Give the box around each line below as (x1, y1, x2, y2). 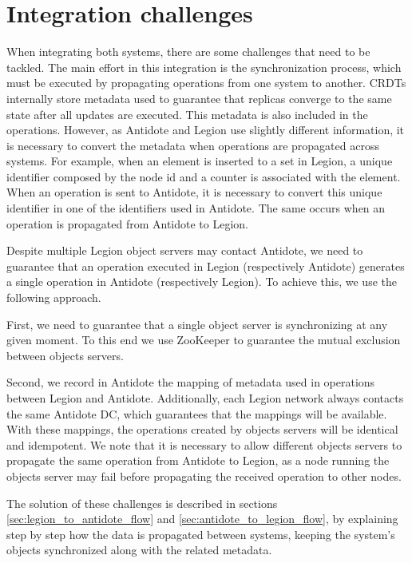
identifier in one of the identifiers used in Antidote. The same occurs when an (6, 200, 386, 216)
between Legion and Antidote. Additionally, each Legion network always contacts (6, 390, 404, 406)
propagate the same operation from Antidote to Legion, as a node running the (6, 452, 390, 469)
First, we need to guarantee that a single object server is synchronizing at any (6, 315, 388, 332)
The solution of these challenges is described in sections (6, 494, 278, 511)
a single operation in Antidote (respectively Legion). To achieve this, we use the (6, 273, 397, 290)
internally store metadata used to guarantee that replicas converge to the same (6, 89, 392, 106)
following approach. (6, 289, 101, 306)
